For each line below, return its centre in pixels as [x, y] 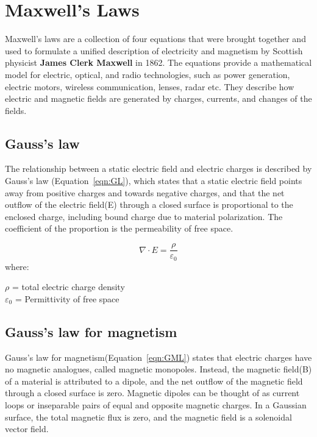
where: [17, 266]
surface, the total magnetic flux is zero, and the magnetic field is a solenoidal [148, 417]
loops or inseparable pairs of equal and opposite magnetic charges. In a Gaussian [156, 404]
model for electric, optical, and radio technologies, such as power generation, [148, 74]
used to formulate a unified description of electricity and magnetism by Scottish [154, 50]
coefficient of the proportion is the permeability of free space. [119, 228]
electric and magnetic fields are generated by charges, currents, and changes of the [158, 98]
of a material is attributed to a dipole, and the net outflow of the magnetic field [154, 381]
